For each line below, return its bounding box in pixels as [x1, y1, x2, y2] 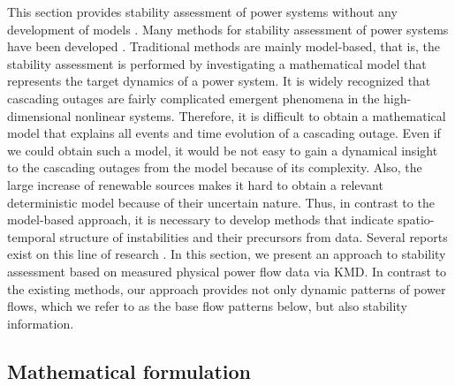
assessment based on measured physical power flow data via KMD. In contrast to [7, 261, 447, 280]
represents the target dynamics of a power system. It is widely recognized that [7, 72, 431, 90]
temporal [7, 227, 56, 246]
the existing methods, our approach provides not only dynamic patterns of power [7, 279, 446, 298]
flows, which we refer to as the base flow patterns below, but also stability [7, 297, 407, 315]
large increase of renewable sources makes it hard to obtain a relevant [7, 175, 383, 193]
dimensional [7, 106, 72, 125]
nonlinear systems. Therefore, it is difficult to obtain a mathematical [75, 106, 446, 125]
